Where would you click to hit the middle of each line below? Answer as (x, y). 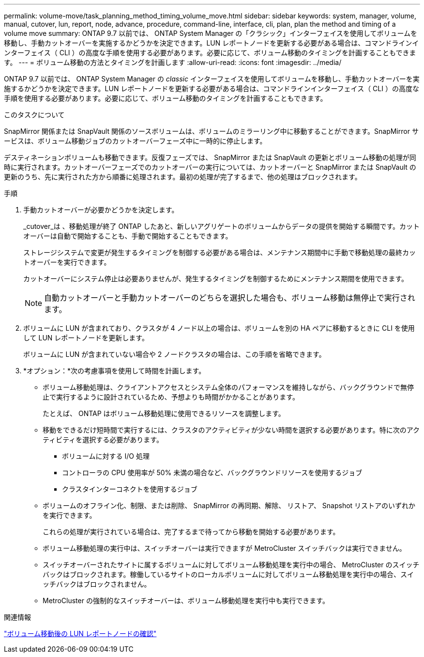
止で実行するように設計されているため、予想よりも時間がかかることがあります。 (171, 397)
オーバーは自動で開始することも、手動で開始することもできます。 (128, 236)
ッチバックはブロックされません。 (97, 584)
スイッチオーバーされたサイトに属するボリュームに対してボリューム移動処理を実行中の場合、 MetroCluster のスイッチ (231, 565)
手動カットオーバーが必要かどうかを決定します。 (101, 210)
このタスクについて (34, 115)
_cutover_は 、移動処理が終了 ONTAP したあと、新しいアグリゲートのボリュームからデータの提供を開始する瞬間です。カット (222, 226)
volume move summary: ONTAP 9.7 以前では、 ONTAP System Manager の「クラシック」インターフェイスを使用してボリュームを (211, 33)
